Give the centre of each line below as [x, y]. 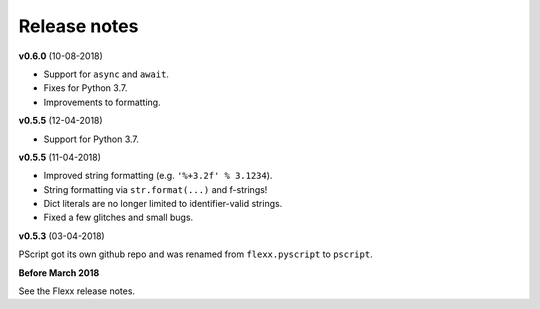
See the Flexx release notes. [76, 291]
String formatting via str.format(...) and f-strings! [155, 189]
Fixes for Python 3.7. [85, 88]
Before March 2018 [59, 272]
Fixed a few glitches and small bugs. [118, 217]
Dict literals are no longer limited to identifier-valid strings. [163, 204]
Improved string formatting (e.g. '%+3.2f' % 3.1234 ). [158, 176]
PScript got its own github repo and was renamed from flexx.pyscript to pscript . [196, 254]
